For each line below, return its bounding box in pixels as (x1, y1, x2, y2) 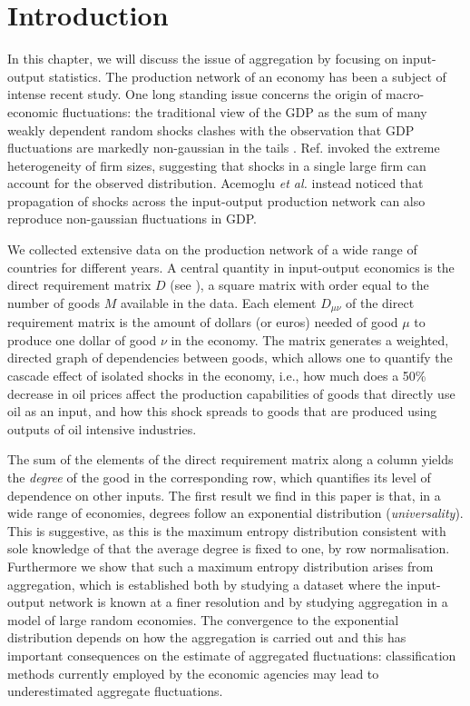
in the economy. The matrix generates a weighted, (171, 330, 449, 349)
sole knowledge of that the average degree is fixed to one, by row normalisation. (7, 539, 450, 558)
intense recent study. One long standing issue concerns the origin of (7, 85, 382, 104)
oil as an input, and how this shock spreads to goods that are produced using (7, 402, 437, 421)
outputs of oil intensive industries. (7, 419, 197, 438)
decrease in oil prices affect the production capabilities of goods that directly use (7, 383, 455, 403)
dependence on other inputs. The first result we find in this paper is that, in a (7, 485, 441, 504)
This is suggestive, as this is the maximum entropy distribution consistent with (7, 521, 446, 540)
